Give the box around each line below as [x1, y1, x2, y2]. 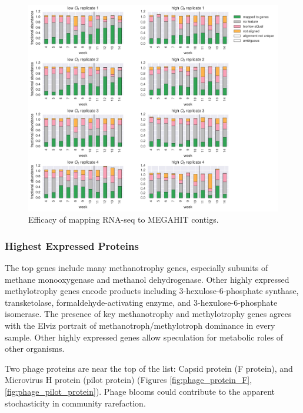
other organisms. [5, 342, 65, 355]
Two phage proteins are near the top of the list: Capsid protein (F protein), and [5, 362, 293, 374]
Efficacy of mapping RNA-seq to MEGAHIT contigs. [28, 213, 219, 226]
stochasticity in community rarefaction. [5, 397, 146, 409]
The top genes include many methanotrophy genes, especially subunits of [5, 262, 268, 274]
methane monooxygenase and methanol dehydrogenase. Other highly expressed [5, 273, 289, 285]
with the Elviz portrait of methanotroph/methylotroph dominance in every [5, 319, 275, 331]
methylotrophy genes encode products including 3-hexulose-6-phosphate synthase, [5, 285, 299, 297]
